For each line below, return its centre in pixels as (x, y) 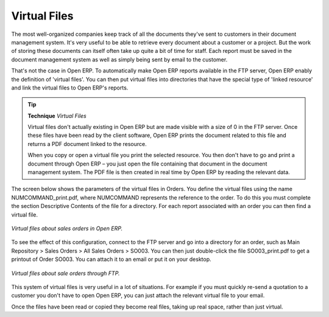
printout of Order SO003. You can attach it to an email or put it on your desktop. (111, 259)
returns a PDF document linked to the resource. (87, 144)
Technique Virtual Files (57, 116)
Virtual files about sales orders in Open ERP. (67, 228)
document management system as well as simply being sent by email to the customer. (119, 59)
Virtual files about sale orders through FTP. (65, 273)
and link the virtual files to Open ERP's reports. (70, 88)
